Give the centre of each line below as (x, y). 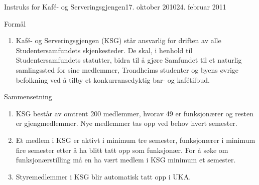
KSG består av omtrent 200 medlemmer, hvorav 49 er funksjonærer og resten (135, 113)
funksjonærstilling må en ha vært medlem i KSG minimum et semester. (126, 160)
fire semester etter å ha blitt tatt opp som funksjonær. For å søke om (122, 150)
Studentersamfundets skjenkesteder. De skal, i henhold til (104, 50)
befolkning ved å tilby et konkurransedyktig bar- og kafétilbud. (113, 79)
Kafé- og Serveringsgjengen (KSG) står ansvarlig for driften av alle (118, 40)
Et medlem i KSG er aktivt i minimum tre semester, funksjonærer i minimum (136, 140)
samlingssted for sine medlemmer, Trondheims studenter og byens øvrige (127, 69)
